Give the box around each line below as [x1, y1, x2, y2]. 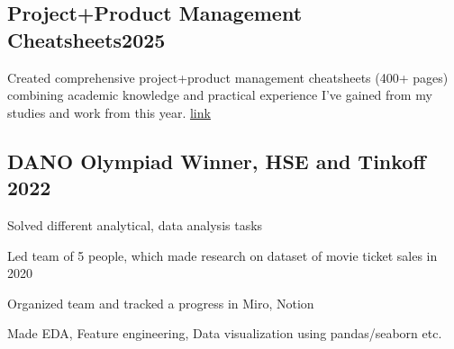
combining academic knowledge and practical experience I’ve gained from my [7, 85, 432, 104]
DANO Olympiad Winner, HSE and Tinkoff [7, 147, 426, 174]
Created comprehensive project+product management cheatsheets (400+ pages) [7, 67, 449, 86]
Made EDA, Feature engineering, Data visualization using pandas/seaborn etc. [7, 324, 442, 343]
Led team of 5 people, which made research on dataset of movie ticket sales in [7, 246, 438, 264]
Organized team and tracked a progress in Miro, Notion [7, 293, 314, 312]
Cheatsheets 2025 [7, 25, 166, 53]
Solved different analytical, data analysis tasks [7, 215, 263, 234]
